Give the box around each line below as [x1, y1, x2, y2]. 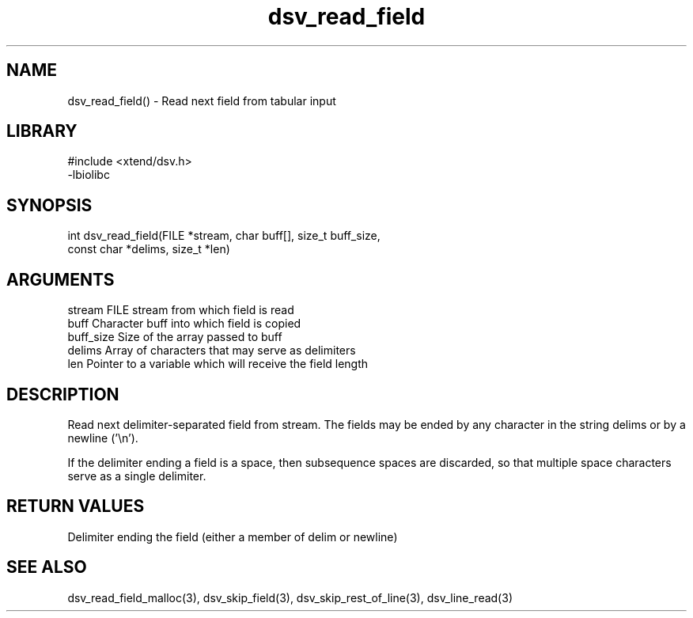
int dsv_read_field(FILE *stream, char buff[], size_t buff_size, [67, 229, 381, 243]
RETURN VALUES [6, 496, 145, 517]
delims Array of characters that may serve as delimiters [67, 343, 356, 358]
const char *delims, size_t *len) [67, 242, 230, 256]
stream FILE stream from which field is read [67, 303, 294, 317]
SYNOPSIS [6, 195, 93, 215]
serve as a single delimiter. [67, 468, 206, 483]
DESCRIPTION [6, 384, 119, 404]
